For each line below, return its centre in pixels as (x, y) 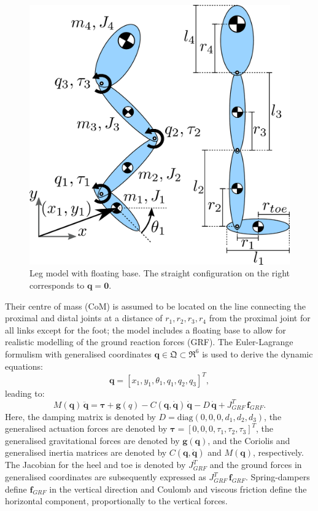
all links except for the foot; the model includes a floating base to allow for (145, 330)
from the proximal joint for (260, 318)
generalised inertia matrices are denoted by (86, 452)
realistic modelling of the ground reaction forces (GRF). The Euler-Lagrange (149, 342)
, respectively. (278, 452)
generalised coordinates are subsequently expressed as (106, 477)
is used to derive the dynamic (258, 353)
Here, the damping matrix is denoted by (80, 416)
